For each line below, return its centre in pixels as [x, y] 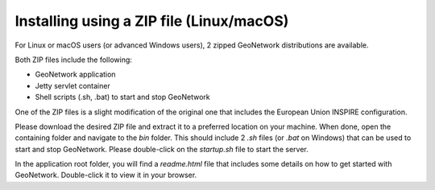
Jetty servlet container [72, 85]
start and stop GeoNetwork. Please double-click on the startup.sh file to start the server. [162, 149]
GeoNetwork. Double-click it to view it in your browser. [106, 175]
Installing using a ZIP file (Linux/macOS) [152, 21]
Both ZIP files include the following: [74, 60]
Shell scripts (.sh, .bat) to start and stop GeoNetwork [123, 97]
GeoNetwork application [75, 74]
